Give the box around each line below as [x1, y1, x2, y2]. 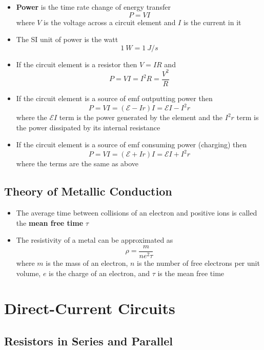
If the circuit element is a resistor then [16, 59, 137, 69]
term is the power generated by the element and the [59, 112, 223, 123]
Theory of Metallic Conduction [4, 183, 172, 199]
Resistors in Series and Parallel [4, 333, 173, 348]
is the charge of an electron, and [49, 267, 150, 278]
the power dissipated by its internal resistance [16, 122, 160, 132]
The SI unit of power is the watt [16, 34, 118, 45]
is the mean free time [157, 267, 225, 278]
